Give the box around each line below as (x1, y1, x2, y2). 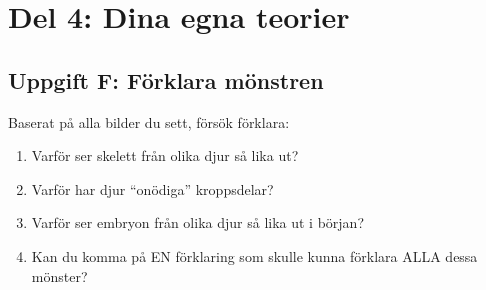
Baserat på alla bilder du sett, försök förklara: (8, 111, 290, 132)
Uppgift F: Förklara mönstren (8, 64, 324, 95)
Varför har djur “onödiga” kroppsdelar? (31, 178, 274, 199)
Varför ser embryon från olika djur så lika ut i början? (31, 212, 365, 233)
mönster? (31, 265, 88, 286)
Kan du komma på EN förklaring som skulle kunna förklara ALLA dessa (31, 245, 478, 266)
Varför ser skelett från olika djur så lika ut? (31, 145, 299, 166)
